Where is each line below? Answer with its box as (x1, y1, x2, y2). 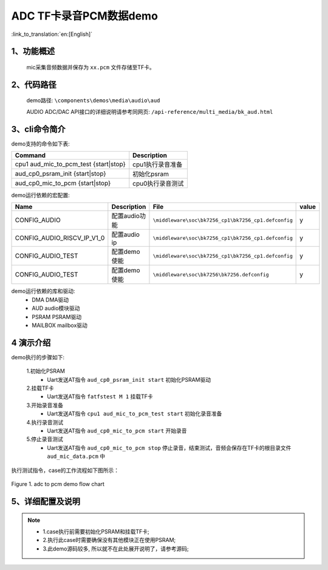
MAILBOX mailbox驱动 (32, 322, 88, 329)
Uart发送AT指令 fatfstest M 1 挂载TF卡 (47, 393, 153, 400)
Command (15, 151, 46, 160)
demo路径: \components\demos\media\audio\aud (26, 97, 160, 104)
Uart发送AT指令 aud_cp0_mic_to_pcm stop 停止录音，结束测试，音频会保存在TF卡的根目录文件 (47, 444, 292, 451)
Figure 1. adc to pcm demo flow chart (11, 480, 104, 487)
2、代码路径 (11, 79, 57, 90)
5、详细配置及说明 (11, 496, 81, 507)
